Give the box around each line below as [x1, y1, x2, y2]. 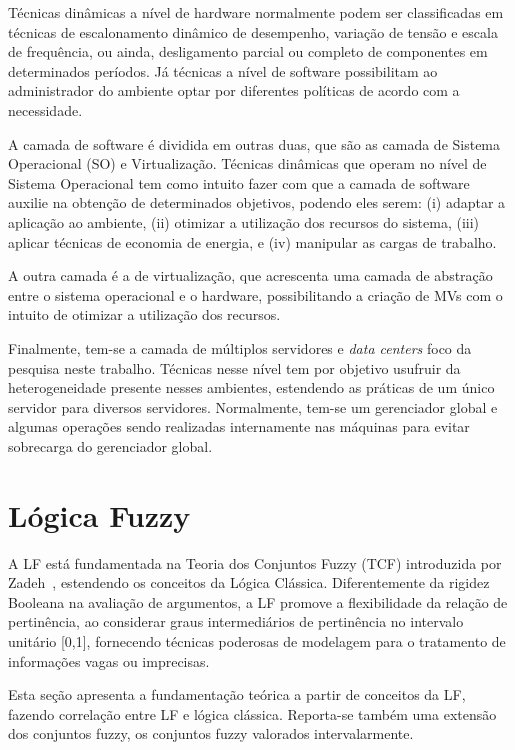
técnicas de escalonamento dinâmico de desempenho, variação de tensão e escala [8, 21, 498, 42]
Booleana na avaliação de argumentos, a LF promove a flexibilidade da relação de [8, 591, 508, 612]
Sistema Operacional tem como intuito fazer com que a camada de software [8, 172, 470, 193]
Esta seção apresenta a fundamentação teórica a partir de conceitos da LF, [8, 684, 466, 705]
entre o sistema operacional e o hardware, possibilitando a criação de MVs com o [8, 284, 503, 305]
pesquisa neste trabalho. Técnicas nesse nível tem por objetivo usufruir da [8, 357, 461, 378]
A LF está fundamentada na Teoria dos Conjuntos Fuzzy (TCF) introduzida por [8, 552, 502, 573]
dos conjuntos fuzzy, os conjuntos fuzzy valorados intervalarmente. [8, 723, 414, 744]
